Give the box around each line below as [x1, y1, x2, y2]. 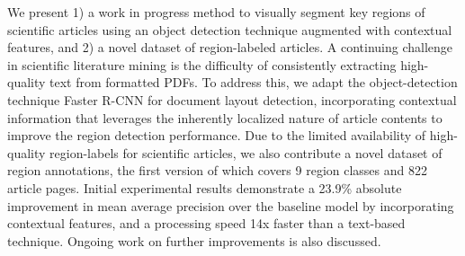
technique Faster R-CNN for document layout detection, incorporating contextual [7, 90, 457, 109]
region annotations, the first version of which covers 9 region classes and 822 [7, 161, 427, 180]
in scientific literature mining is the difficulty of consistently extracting [7, 55, 397, 74]
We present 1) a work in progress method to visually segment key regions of [7, 3, 425, 21]
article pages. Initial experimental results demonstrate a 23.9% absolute [7, 178, 402, 197]
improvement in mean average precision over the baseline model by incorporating [7, 196, 454, 215]
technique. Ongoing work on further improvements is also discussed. [7, 231, 381, 250]
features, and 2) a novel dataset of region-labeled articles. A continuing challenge [7, 38, 453, 57]
